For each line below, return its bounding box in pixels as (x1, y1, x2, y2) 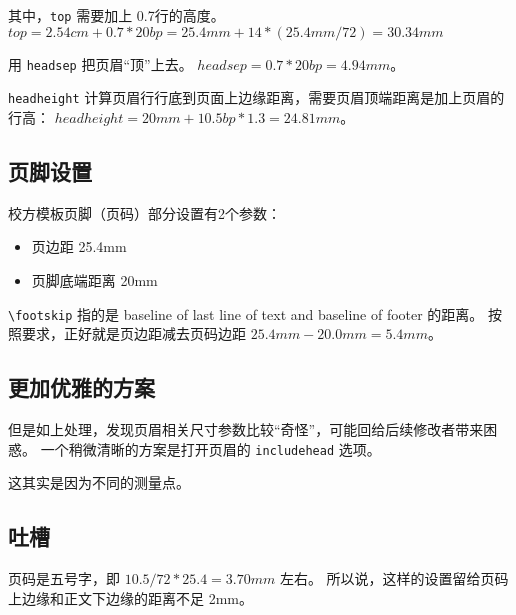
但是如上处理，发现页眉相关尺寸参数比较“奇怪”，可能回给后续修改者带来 (8, 419, 484, 439)
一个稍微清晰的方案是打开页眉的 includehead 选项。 (40, 438, 381, 459)
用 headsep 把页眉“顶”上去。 (8, 53, 193, 74)
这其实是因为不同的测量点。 (8, 472, 190, 493)
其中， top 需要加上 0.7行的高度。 (8, 5, 225, 25)
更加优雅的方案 (8, 372, 155, 403)
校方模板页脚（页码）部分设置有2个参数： (8, 202, 281, 223)
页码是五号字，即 (8, 568, 120, 589)
